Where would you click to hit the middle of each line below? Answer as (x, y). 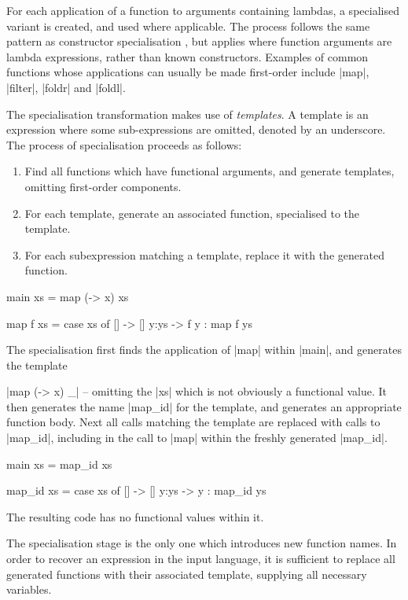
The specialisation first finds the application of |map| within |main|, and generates (204, 350)
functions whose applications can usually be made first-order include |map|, (188, 72)
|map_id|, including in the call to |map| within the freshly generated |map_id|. (197, 438)
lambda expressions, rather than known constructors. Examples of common (187, 56)
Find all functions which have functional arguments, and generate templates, (210, 171)
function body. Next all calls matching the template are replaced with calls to (193, 422)
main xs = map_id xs (59, 464)
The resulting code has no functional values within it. (135, 516)
